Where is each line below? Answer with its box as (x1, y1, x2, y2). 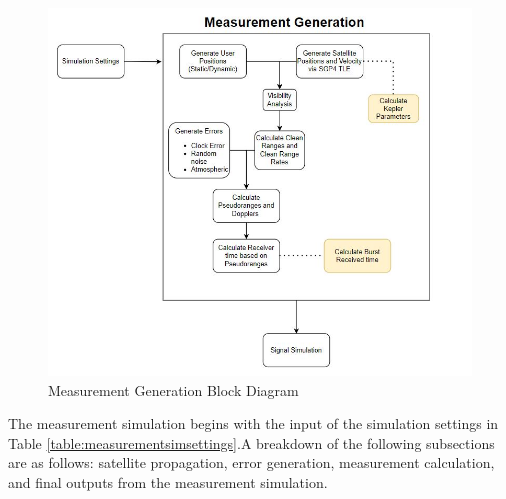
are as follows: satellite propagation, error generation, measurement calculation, (8, 452, 495, 473)
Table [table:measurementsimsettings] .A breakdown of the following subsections (8, 432, 495, 453)
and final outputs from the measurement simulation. (8, 472, 328, 493)
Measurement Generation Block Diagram (48, 379, 299, 400)
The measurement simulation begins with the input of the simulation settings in (8, 413, 499, 434)
